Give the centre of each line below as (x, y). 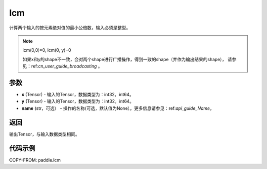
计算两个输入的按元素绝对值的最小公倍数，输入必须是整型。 (70, 28)
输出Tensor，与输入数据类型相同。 (44, 134)
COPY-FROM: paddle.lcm (35, 160)
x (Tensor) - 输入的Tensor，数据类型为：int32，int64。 (78, 95)
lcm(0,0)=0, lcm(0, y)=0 (47, 50)
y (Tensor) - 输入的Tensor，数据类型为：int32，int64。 (78, 101)
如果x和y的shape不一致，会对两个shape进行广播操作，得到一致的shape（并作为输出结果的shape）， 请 (127, 59)
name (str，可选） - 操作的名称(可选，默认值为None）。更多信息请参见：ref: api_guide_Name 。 (118, 108)
